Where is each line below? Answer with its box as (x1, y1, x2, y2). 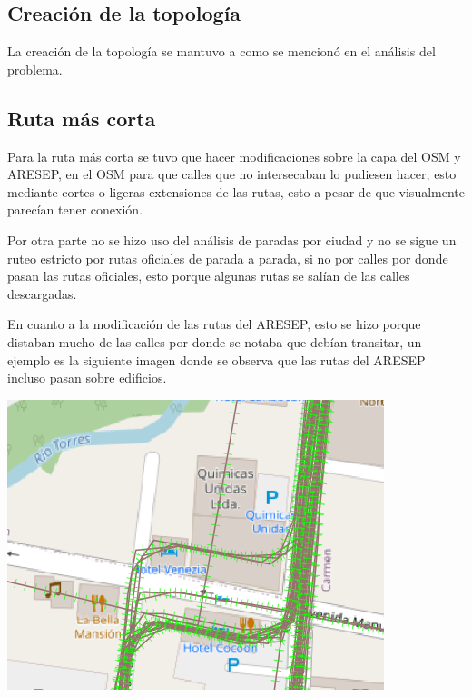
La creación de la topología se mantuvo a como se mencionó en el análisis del (7, 42, 436, 61)
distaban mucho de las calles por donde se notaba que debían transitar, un (7, 332, 422, 351)
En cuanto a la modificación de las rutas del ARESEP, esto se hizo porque (7, 314, 421, 334)
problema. (7, 59, 63, 78)
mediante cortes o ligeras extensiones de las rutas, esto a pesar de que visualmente (7, 182, 465, 201)
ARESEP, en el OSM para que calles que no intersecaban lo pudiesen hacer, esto (7, 164, 457, 184)
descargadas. (7, 284, 77, 303)
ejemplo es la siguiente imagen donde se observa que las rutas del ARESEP (7, 350, 426, 369)
